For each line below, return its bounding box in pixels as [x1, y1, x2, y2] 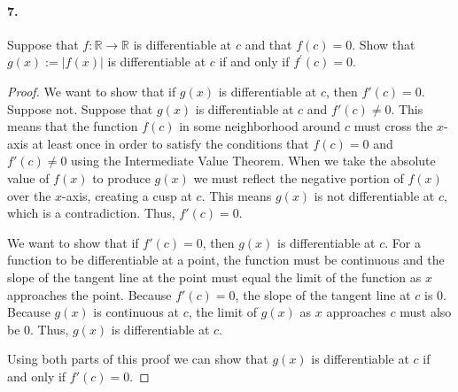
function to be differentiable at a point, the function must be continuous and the [7, 250, 445, 269]
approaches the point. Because [7, 285, 172, 304]
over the [7, 186, 51, 204]
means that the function [7, 117, 138, 135]
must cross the [353, 117, 433, 135]
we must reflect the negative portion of [193, 168, 404, 187]
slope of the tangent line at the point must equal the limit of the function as [7, 267, 422, 286]
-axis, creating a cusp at [62, 186, 192, 204]
